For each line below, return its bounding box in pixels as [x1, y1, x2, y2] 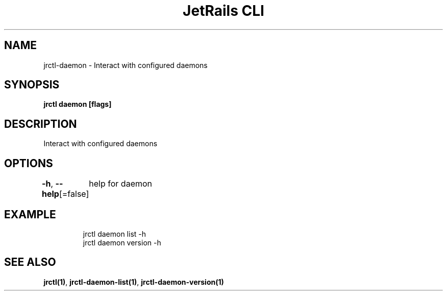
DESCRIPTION [4, 117, 77, 130]
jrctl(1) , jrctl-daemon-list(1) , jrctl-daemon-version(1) [43, 277, 224, 286]
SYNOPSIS [4, 78, 60, 92]
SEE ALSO [4, 256, 56, 269]
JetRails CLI [183, 2, 264, 19]
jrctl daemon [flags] [43, 100, 112, 109]
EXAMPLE [4, 208, 56, 221]
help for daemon [89, 178, 153, 189]
